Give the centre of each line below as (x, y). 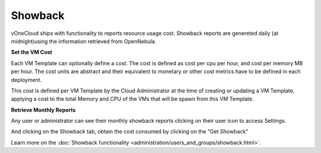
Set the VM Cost (32, 52)
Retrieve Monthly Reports (43, 110)
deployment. (26, 79)
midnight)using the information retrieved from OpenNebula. (84, 41)
